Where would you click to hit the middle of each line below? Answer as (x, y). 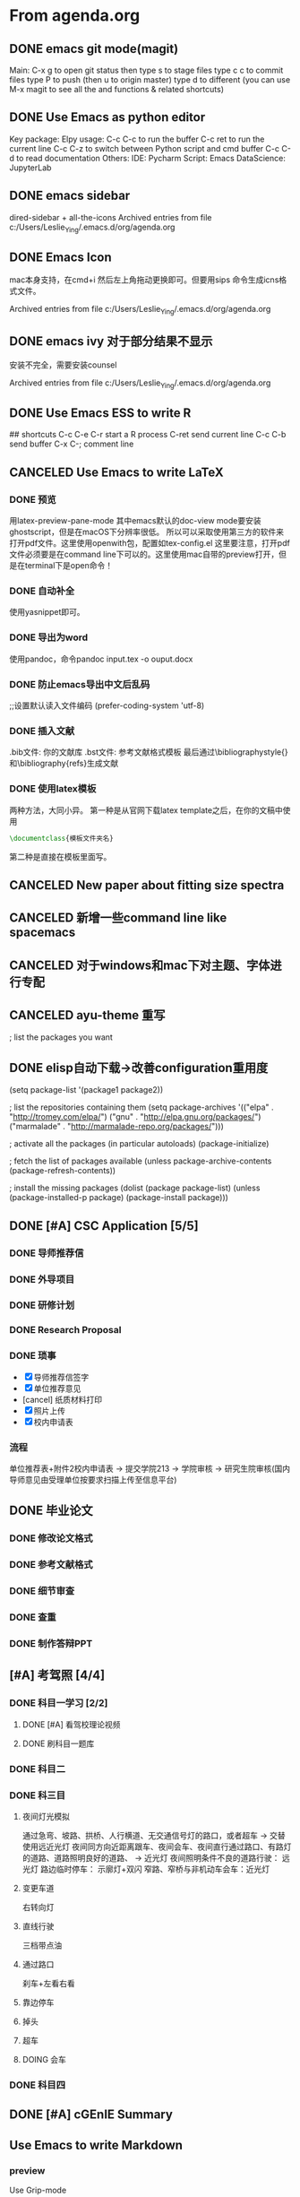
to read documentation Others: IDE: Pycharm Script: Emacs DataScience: (151, 158)
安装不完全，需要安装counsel (63, 365)
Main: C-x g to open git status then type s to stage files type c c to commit (146, 70)
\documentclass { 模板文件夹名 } (61, 838)
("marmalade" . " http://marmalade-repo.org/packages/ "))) (116, 1127)
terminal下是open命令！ (69, 566)
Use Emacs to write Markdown (96, 2145)
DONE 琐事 (33, 1356)
